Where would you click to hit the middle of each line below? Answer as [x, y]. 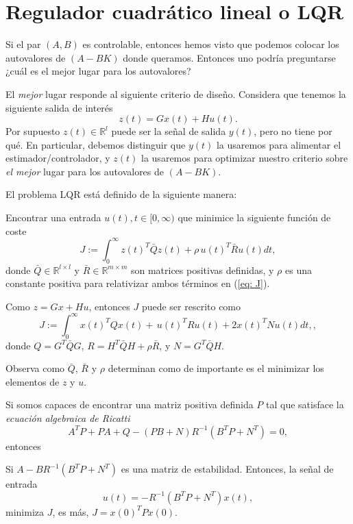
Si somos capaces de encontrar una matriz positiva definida [130, 404]
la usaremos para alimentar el [279, 144]
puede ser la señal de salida [169, 131]
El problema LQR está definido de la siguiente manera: [121, 194]
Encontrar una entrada [53, 217]
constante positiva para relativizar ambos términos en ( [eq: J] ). [138, 283]
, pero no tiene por [293, 131]
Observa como [35, 368]
